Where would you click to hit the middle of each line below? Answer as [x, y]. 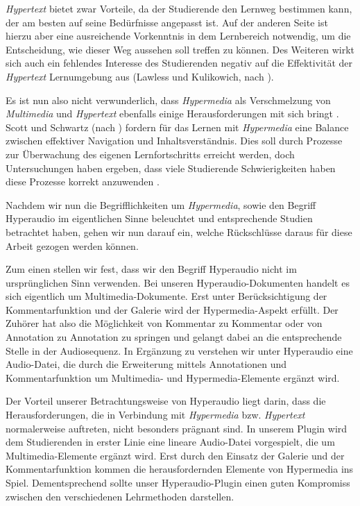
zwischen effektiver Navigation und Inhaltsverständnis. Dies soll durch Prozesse [174, 141]
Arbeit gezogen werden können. [72, 245]
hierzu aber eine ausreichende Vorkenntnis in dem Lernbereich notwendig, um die [178, 36]
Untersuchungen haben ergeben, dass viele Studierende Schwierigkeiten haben [171, 168]
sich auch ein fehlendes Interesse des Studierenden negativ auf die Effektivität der [179, 63]
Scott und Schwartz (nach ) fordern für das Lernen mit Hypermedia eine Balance [177, 127]
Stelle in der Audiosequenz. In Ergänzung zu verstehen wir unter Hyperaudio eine [179, 350]
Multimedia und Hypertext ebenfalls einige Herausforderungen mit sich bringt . [172, 113]
